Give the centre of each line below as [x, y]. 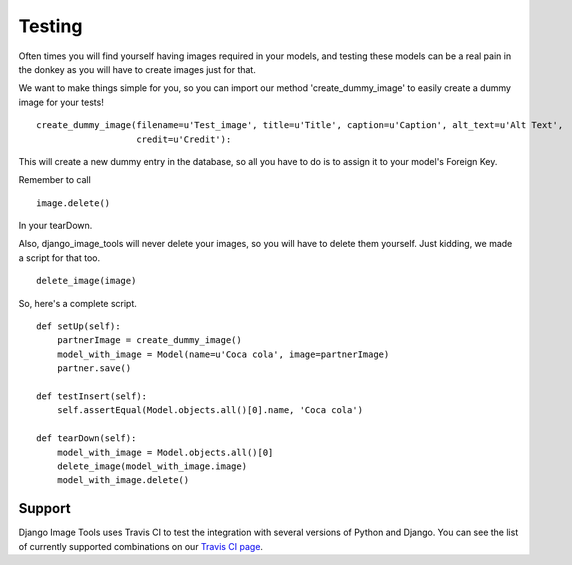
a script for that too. [59, 257]
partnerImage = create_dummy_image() [149, 340]
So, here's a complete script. [77, 303]
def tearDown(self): [86, 438]
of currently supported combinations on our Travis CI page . [141, 546]
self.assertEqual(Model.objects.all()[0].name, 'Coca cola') [210, 410]
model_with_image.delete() [123, 480]
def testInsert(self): [92, 396]
